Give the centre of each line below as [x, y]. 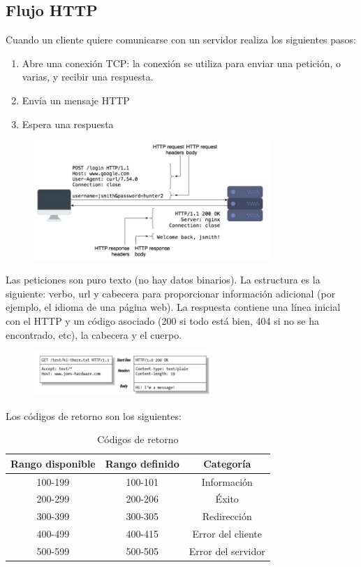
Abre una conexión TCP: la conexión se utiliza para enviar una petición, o [181, 63]
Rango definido [142, 463]
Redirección [227, 516]
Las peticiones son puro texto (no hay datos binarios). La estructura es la [163, 280]
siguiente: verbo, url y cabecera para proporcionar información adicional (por [171, 293]
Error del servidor [227, 551]
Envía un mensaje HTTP [76, 100]
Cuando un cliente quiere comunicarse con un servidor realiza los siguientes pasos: [181, 40]
